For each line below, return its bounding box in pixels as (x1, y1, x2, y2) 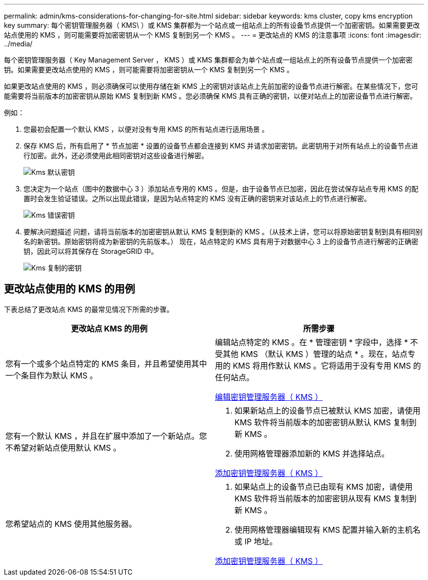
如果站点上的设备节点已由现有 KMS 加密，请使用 (235, 481, 413, 492)
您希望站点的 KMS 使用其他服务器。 (5, 518, 137, 529)
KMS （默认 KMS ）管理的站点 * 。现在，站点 (240, 349, 407, 359)
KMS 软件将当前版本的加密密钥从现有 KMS (235, 493, 391, 503)
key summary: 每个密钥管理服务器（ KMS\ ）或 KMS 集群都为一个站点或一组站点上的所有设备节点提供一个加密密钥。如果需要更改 (4, 21, 420, 29)
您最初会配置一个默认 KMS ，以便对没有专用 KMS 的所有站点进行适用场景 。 (23, 125, 269, 133)
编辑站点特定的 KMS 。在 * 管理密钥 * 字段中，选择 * (215, 337, 408, 347)
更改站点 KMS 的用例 (71, 323, 148, 333)
